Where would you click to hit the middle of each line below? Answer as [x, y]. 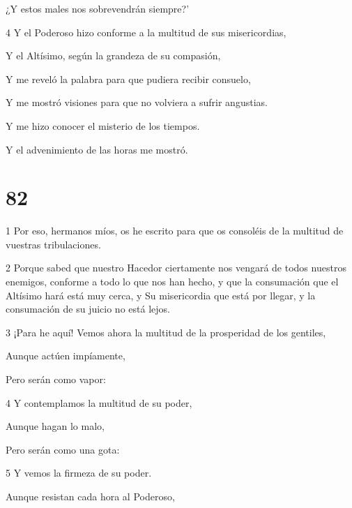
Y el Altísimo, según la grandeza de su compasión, [113, 55]
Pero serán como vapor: [56, 379]
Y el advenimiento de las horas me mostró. [97, 149]
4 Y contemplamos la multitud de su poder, [99, 402]
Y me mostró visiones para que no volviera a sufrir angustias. [137, 102]
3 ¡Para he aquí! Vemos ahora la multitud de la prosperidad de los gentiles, [166, 332]
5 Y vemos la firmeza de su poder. [79, 473]
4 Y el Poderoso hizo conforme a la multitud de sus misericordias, [146, 32]
